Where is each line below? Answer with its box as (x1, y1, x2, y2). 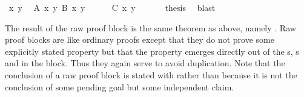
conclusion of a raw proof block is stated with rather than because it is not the (5, 68, 297, 81)
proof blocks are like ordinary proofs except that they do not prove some (5, 33, 274, 46)
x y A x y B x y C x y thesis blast (8, 1, 216, 13)
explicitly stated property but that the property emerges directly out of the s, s (5, 45, 299, 57)
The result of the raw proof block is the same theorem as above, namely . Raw (5, 21, 296, 34)
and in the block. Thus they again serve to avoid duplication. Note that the (5, 57, 285, 69)
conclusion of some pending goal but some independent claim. (5, 80, 234, 93)
